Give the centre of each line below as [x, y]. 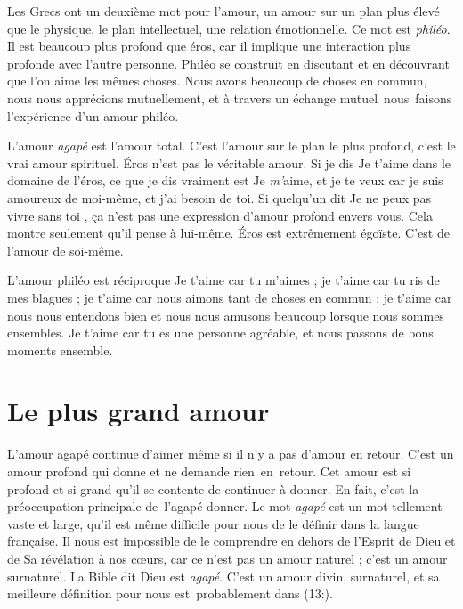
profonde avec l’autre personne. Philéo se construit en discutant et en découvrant [228, 63]
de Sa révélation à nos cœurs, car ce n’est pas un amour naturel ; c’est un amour [227, 558]
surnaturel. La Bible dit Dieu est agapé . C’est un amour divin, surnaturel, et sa [223, 576]
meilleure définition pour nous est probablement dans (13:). [170, 593]
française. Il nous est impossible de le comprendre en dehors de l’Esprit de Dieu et [231, 541]
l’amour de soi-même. [65, 250]
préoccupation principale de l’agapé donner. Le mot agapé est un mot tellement [225, 506]
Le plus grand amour [138, 411]
